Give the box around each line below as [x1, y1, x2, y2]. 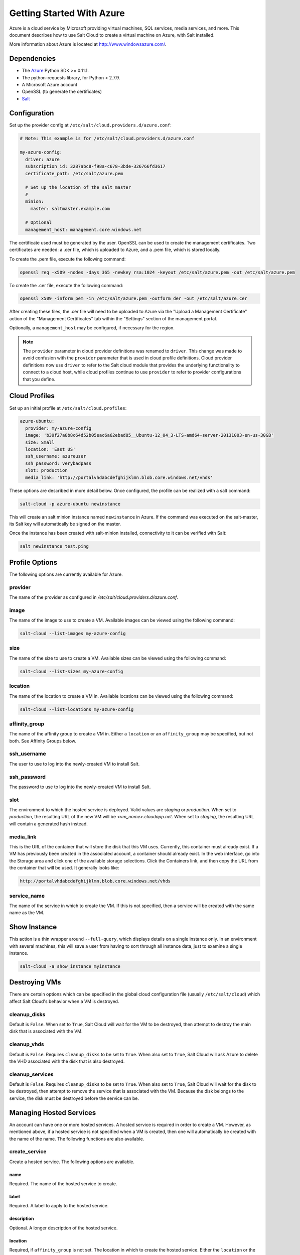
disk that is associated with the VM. [9, 1028, 83, 1034]
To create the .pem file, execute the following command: [9, 256, 126, 262]
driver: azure [25, 156, 60, 162]
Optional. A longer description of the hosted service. [9, 1225, 118, 1231]
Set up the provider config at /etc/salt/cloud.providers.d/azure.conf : [9, 122, 172, 128]
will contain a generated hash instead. [9, 821, 88, 827]
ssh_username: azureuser [25, 453, 86, 459]
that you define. [23, 376, 56, 382]
